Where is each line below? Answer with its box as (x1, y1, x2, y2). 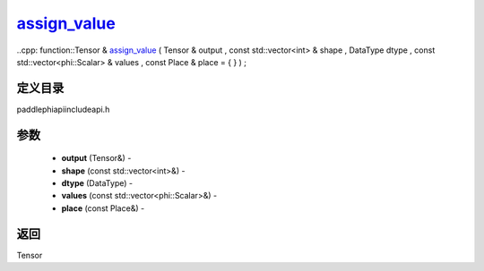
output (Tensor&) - (61, 153, 132, 164)
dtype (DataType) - (61, 178, 134, 189)
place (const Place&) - (61, 202, 145, 214)
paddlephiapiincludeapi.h (16, 104, 110, 114)
